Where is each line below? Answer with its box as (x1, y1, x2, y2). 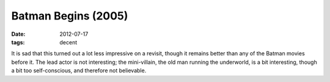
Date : (11, 30, 26, 38)
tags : (11, 38, 25, 46)
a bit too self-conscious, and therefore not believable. (11, 67, 147, 74)
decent (59, 38, 78, 46)
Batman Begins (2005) (11, 9, 128, 22)
